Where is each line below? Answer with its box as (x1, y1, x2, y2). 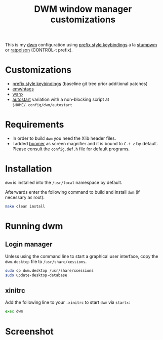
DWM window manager (34, 3, 132, 15)
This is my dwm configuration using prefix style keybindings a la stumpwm (5, 42, 157, 48)
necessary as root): (5, 194, 45, 200)
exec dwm (5, 309, 23, 314)
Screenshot (5, 326, 54, 337)
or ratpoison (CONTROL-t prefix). (5, 47, 73, 53)
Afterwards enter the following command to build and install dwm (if (5, 189, 140, 195)
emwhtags (12, 86, 34, 92)
